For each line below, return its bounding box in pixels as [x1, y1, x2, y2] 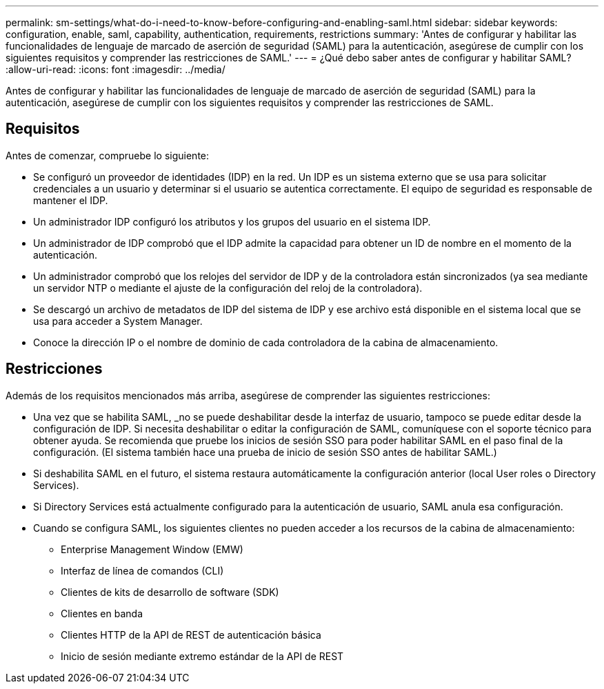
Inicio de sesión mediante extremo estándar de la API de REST [61, 650, 344, 662]
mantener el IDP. [33, 194, 108, 206]
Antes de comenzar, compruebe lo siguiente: [6, 149, 210, 161]
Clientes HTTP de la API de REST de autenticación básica [61, 628, 321, 641]
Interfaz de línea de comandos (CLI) [61, 564, 224, 577]
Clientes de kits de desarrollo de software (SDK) [61, 586, 279, 598]
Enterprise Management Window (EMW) [61, 543, 243, 555]
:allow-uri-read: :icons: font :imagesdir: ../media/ [6, 63, 225, 75]
